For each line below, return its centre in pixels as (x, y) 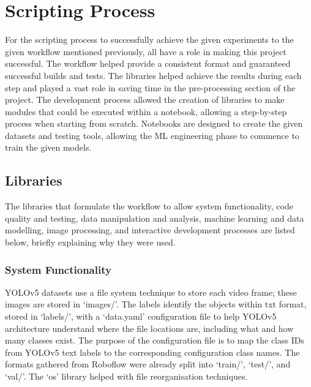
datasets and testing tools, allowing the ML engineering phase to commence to (152, 135)
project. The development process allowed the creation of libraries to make (145, 100)
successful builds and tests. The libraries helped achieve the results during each (153, 75)
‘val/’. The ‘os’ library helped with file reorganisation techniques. (126, 376)
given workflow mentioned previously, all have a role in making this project (146, 51)
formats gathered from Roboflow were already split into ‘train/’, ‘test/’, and (148, 364)
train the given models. (48, 147)
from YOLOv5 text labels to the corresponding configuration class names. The (152, 352)
